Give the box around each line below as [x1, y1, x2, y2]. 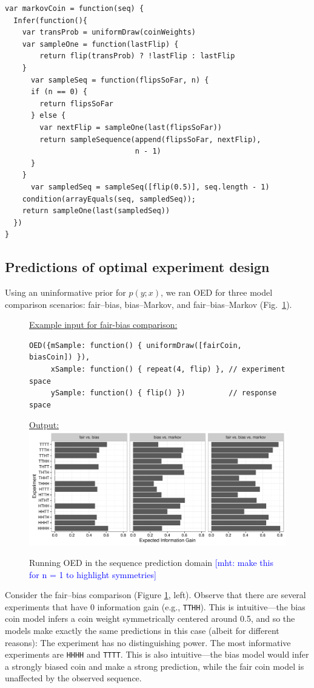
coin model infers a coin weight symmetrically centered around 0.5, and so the [5, 612, 295, 625]
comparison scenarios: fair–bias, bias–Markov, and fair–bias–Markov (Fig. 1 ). [5, 298, 292, 310]
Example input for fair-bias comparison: [29, 318, 178, 331]
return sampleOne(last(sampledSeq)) [22, 206, 170, 216]
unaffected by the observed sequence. [5, 672, 142, 684]
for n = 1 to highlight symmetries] [29, 568, 156, 581]
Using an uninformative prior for [5, 286, 126, 299]
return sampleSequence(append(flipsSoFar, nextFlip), [39, 135, 261, 144]
